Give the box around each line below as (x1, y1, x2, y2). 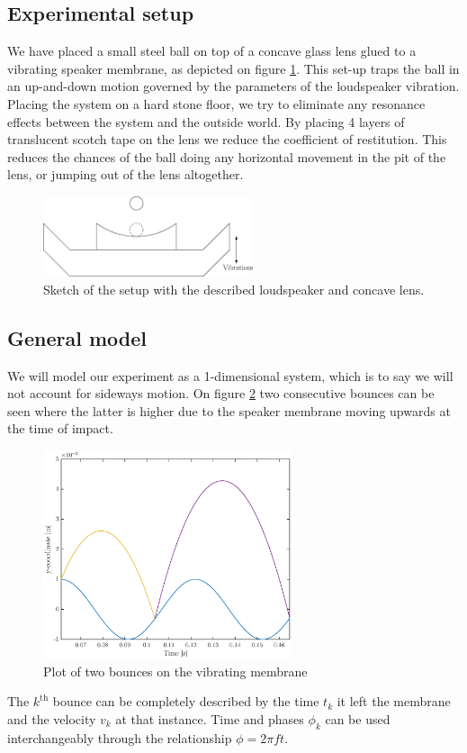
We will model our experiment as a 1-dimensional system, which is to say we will (7, 366, 454, 385)
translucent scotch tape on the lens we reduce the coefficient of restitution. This (7, 130, 447, 149)
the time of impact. (7, 419, 113, 438)
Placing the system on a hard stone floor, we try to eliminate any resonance (7, 94, 426, 113)
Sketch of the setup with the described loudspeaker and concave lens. (43, 279, 425, 298)
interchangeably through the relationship (7, 728, 232, 747)
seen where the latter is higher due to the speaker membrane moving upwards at (7, 401, 451, 420)
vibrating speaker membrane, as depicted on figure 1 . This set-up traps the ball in (7, 59, 460, 77)
